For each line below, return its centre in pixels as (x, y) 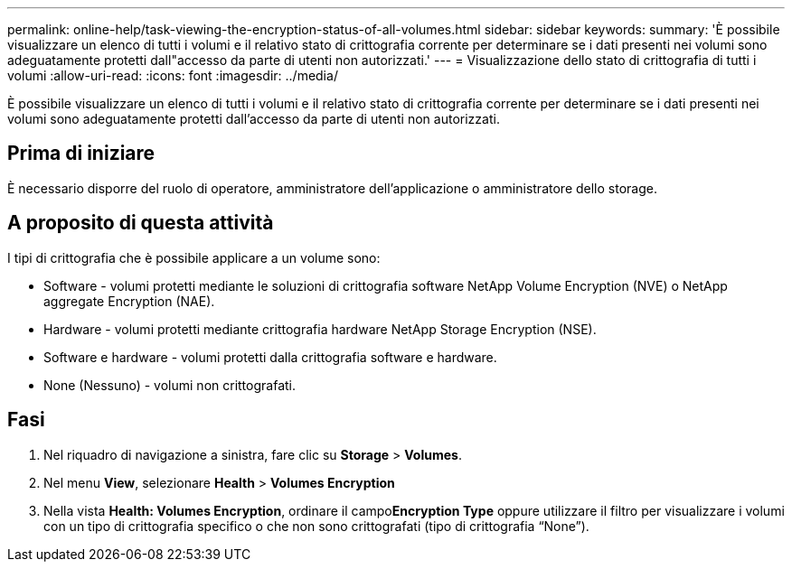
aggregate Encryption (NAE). (129, 301)
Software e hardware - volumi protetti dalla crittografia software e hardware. (270, 357)
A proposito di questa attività (141, 223)
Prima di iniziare (81, 154)
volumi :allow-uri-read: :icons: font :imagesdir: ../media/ (173, 75)
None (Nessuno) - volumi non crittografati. (170, 385)
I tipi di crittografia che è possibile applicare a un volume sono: (194, 257)
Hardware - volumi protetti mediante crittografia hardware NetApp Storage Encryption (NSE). (320, 329)
